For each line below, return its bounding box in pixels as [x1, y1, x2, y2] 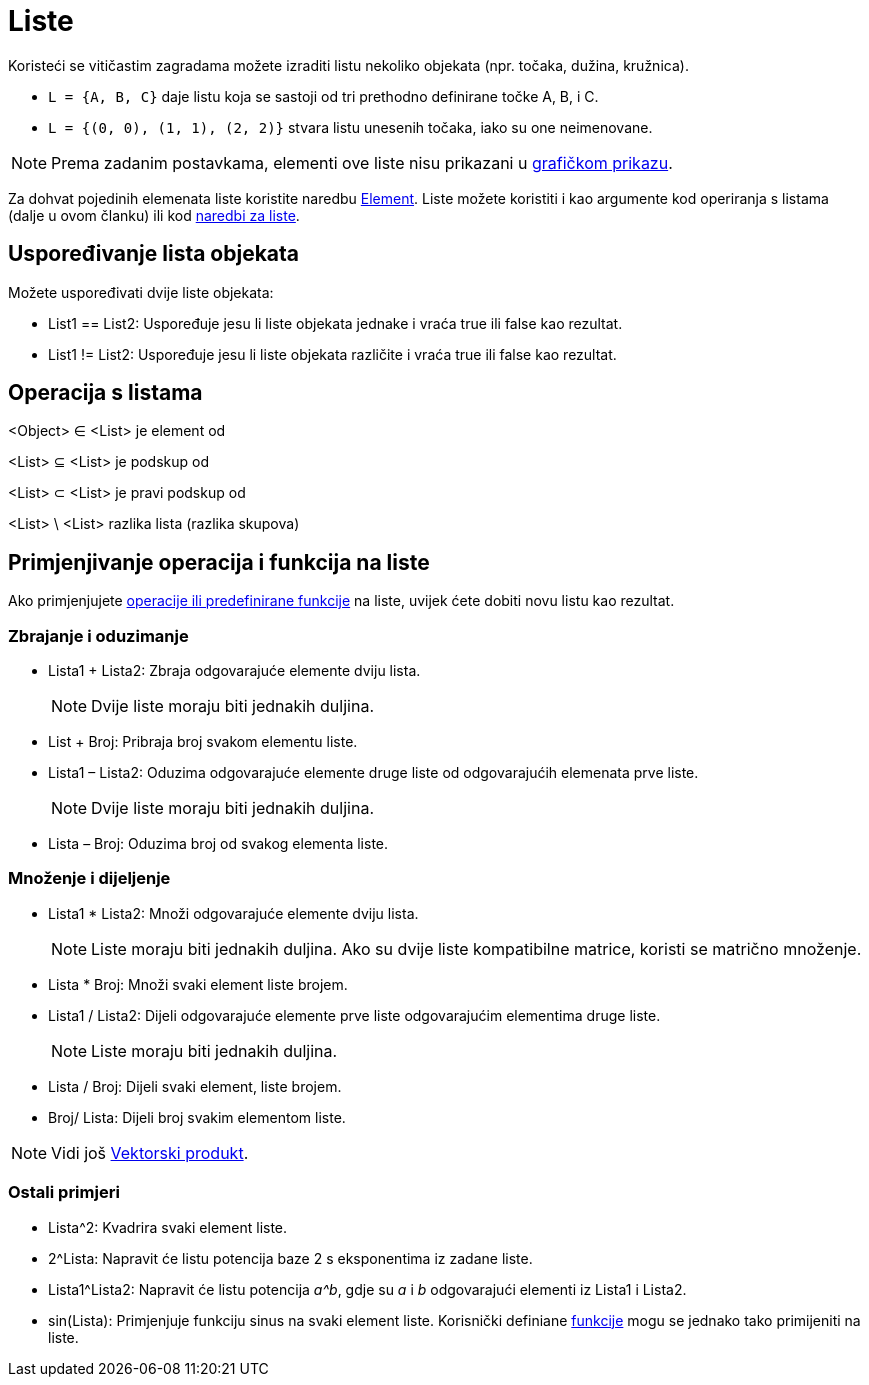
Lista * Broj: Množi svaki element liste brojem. [48, 975, 348, 993]
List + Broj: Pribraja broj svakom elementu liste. [48, 733, 358, 751]
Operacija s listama [8, 380, 203, 406]
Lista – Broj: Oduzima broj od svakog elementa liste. [48, 835, 389, 853]
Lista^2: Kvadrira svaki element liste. [48, 1218, 288, 1236]
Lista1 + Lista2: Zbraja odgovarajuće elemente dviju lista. [48, 662, 421, 680]
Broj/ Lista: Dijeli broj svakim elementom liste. [48, 1108, 346, 1126]
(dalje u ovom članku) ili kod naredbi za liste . [8, 206, 300, 224]
